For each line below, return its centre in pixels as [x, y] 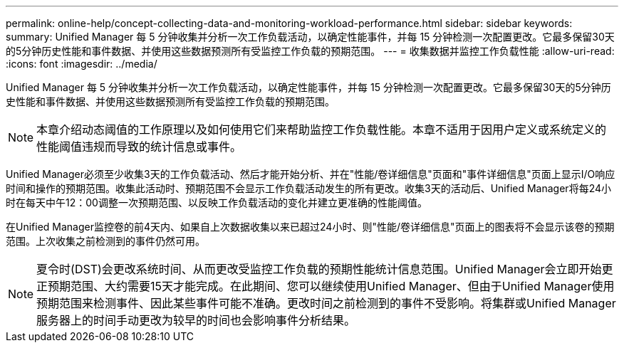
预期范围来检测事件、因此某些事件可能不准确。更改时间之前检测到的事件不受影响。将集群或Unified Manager [326, 303]
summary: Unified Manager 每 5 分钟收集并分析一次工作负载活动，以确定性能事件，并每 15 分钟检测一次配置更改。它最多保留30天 [310, 37]
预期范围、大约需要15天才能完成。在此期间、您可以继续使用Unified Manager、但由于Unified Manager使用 [331, 286]
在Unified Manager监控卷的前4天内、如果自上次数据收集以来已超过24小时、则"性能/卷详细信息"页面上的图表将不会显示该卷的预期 [310, 227]
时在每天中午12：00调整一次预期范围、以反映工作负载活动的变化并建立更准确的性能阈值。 [217, 202]
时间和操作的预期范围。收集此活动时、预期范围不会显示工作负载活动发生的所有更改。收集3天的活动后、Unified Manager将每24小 [308, 188]
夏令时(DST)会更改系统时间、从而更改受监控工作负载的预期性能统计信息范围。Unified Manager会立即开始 [319, 269]
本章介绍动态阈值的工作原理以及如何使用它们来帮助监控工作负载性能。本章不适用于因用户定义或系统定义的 [322, 130]
